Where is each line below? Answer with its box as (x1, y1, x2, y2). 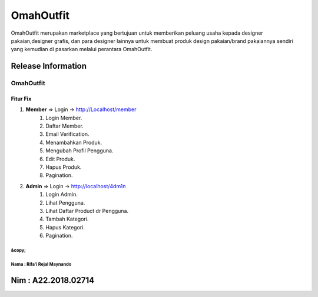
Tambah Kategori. (45, 215, 89, 223)
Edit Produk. (45, 155, 75, 162)
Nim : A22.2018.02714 (11, 275, 94, 285)
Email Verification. (45, 131, 90, 138)
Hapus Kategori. (45, 223, 85, 231)
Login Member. (45, 114, 82, 121)
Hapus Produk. (45, 163, 82, 171)
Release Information (11, 61, 87, 71)
